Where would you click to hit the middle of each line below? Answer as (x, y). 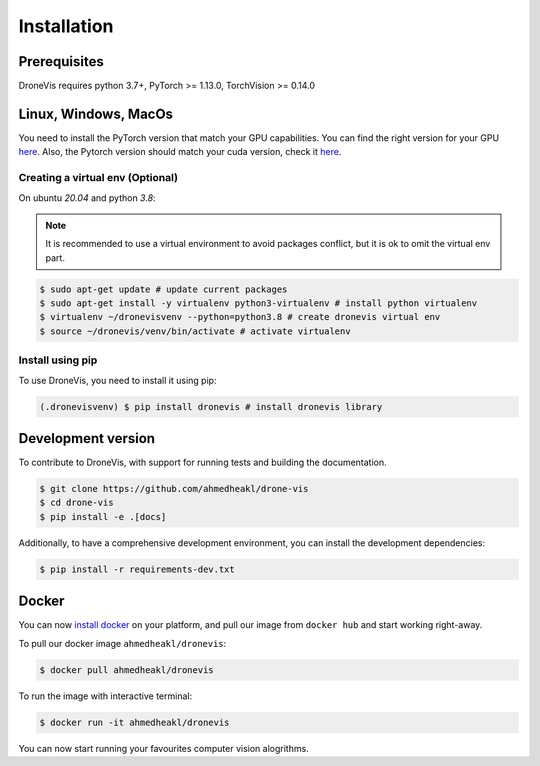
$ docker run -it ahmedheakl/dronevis (134, 722)
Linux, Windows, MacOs (96, 113)
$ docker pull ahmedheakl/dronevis (126, 669)
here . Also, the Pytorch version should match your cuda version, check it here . (180, 152)
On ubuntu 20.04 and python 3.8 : (87, 197)
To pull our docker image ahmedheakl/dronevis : (122, 643)
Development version (86, 438)
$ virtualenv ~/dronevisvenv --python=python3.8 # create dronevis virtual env (240, 317)
